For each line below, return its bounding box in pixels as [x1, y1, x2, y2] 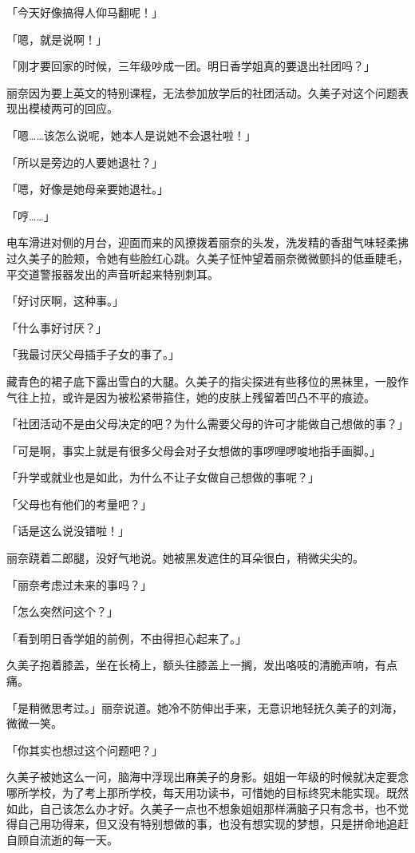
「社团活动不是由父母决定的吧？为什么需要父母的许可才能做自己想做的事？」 [6, 415, 409, 432]
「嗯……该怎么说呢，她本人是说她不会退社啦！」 [6, 126, 256, 143]
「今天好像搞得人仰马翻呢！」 [6, 4, 163, 20]
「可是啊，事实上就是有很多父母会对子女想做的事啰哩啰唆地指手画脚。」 [6, 442, 381, 458]
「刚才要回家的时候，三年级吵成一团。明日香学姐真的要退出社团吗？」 [6, 58, 375, 74]
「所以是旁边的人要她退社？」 [6, 153, 163, 170]
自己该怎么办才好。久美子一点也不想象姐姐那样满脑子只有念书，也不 [39, 799, 397, 816]
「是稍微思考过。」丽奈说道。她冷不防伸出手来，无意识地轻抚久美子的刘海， [6, 699, 403, 716]
